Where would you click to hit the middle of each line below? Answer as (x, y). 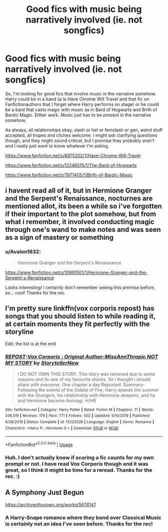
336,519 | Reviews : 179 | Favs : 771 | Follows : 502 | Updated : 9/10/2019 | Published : (78, 416)
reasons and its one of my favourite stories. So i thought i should (84, 379)
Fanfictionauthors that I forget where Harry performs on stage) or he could (82, 104)
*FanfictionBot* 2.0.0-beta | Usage (39, 444)
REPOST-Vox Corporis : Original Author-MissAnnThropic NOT (82, 357)
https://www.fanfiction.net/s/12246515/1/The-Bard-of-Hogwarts (71, 165)
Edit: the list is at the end (30, 344)
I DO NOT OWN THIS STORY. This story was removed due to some (86, 374)
